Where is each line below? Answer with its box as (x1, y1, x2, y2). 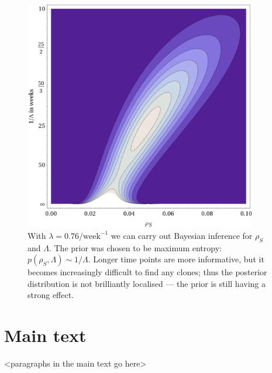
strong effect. (27, 289, 74, 301)
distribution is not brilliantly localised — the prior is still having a (27, 277, 266, 289)
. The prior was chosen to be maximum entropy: (49, 241, 222, 254)
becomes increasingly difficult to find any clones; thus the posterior (27, 266, 267, 278)
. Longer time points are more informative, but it (88, 253, 264, 265)
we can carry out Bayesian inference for (111, 229, 253, 241)
